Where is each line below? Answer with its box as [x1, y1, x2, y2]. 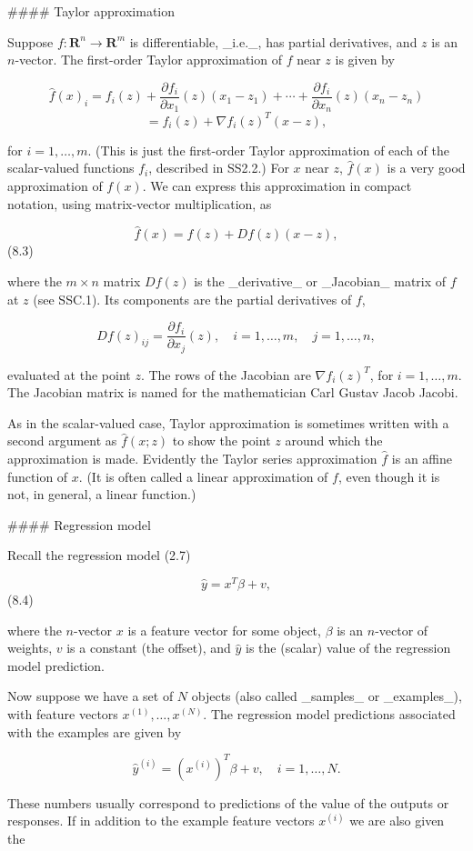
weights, [7, 638, 53, 657]
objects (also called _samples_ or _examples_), [191, 686, 462, 706]
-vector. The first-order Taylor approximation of [15, 50, 282, 69]
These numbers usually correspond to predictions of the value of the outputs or [7, 793, 449, 812]
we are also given [349, 811, 445, 830]
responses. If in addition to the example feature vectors [7, 811, 315, 830]
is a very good [387, 158, 466, 177]
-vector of [375, 620, 428, 639]
